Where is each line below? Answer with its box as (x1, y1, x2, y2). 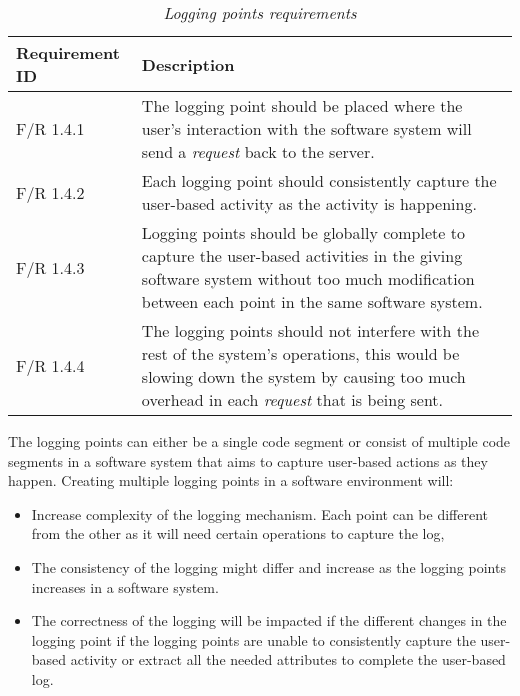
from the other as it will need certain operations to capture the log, (31, 523, 445, 544)
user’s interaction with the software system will (141, 117, 472, 140)
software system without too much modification (141, 267, 475, 290)
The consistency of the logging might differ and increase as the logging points (31, 556, 506, 577)
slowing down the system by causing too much (141, 365, 466, 388)
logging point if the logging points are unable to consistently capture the (31, 629, 476, 650)
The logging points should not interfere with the (141, 319, 480, 342)
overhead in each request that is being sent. (141, 388, 444, 411)
